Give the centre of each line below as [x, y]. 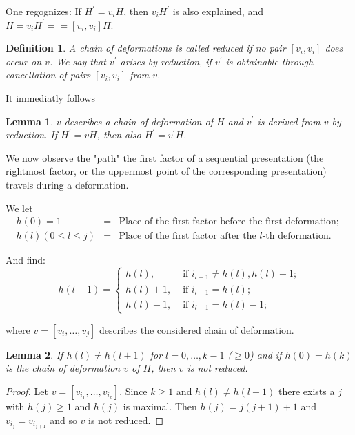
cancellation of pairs [48, 75]
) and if [265, 354]
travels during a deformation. [67, 184]
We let [19, 208]
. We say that [78, 61]
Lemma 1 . [30, 121]
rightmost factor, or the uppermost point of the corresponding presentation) [166, 171]
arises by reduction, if [166, 61]
